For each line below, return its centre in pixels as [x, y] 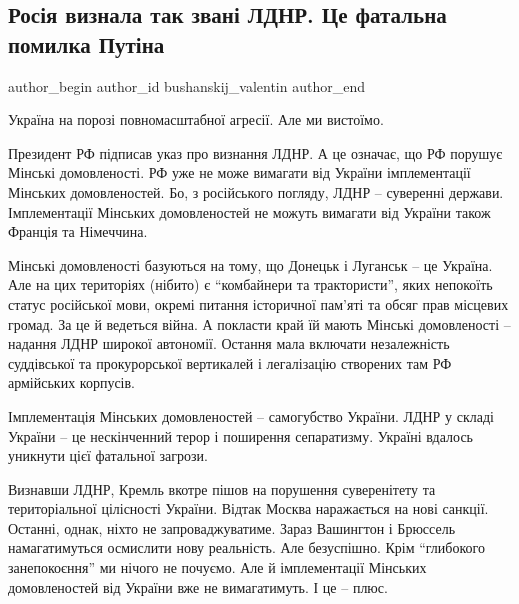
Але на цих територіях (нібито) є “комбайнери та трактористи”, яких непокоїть [250, 284]
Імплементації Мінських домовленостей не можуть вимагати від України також [249, 211]
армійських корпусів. [71, 382]
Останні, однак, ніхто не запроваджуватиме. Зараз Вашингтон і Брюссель [232, 527]
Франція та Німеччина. [78, 231]
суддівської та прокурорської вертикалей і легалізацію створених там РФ [230, 362]
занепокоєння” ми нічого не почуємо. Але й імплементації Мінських [217, 567]
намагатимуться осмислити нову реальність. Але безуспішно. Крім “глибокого [246, 547]
